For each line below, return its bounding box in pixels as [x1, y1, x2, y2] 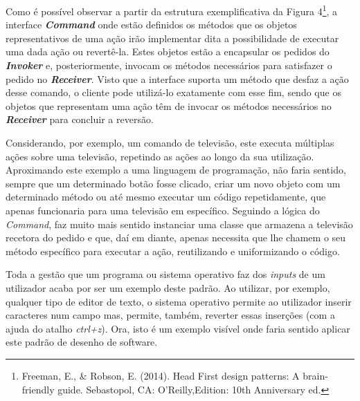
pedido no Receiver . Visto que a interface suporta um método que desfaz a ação [6, 71, 349, 86]
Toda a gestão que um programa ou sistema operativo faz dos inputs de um [6, 267, 325, 281]
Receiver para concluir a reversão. [6, 112, 154, 127]
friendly [21, 382, 55, 396]
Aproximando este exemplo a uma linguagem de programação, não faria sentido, [6, 162, 346, 177]
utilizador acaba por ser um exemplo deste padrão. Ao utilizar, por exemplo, [6, 280, 330, 295]
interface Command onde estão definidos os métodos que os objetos [6, 17, 297, 32]
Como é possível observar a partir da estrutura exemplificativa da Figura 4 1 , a [6, 2, 338, 18]
